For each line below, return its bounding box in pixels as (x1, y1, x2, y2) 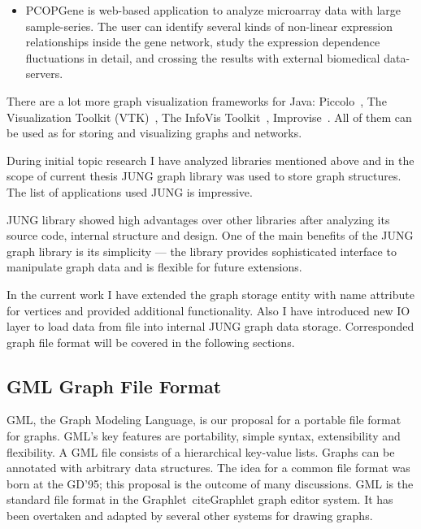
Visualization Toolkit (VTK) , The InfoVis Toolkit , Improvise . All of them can (7, 108, 412, 125)
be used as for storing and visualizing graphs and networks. (7, 124, 302, 141)
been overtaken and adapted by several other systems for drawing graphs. (7, 507, 373, 524)
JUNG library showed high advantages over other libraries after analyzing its (7, 210, 390, 228)
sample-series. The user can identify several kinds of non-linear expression (25, 17, 393, 34)
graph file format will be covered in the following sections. (7, 333, 295, 350)
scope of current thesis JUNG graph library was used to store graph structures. (7, 167, 401, 184)
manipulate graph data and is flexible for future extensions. (7, 258, 302, 275)
